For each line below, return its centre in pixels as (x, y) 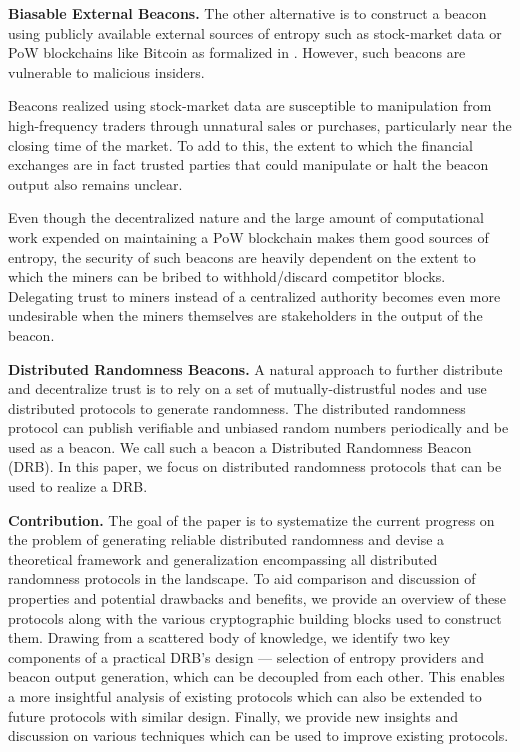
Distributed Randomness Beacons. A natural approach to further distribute (255, 368)
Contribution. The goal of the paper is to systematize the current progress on (251, 519)
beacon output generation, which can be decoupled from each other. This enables (256, 676)
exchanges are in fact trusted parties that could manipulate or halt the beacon (248, 164)
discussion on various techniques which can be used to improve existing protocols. (258, 735)
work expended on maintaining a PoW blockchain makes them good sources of (248, 236)
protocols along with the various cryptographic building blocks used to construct (255, 617)
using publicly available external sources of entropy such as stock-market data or (255, 32)
